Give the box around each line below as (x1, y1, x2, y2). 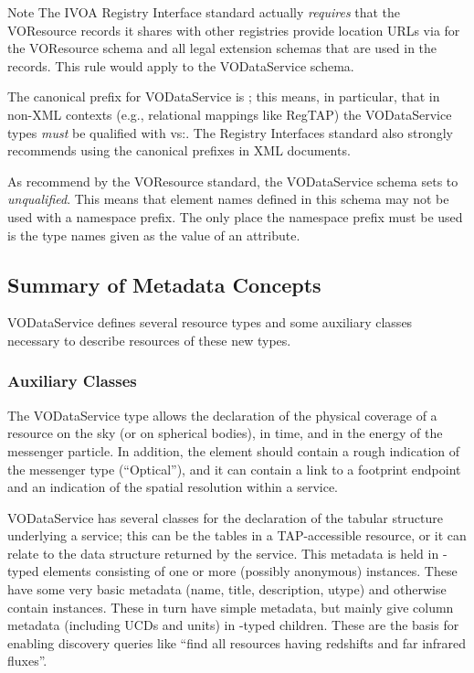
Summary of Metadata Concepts (7, 270, 321, 298)
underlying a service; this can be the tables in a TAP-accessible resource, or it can (7, 526, 467, 545)
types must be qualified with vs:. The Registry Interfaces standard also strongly (7, 123, 453, 142)
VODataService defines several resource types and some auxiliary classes (7, 313, 413, 332)
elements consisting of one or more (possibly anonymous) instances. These (43, 561, 458, 581)
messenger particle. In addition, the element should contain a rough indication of (7, 441, 460, 460)
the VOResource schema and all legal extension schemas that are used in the (7, 38, 437, 58)
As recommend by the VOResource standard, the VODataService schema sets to (7, 171, 458, 190)
